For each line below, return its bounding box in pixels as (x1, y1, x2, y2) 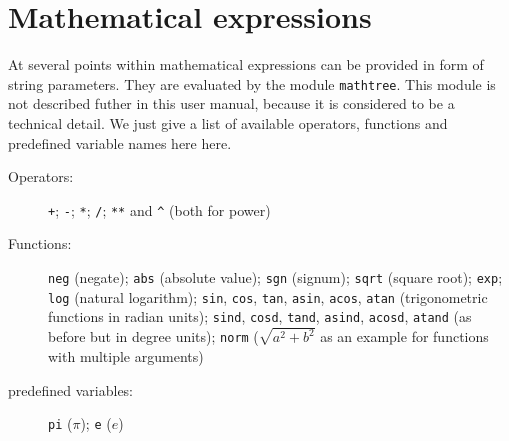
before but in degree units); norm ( (48, 326, 259, 347)
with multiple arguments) (48, 345, 204, 366)
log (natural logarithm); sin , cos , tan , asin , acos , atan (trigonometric (48, 286, 488, 307)
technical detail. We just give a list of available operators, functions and (8, 112, 448, 133)
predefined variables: (8, 379, 134, 400)
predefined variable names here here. (8, 132, 232, 153)
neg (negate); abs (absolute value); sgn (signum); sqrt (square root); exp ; (48, 267, 503, 287)
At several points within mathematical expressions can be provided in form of (8, 54, 484, 75)
